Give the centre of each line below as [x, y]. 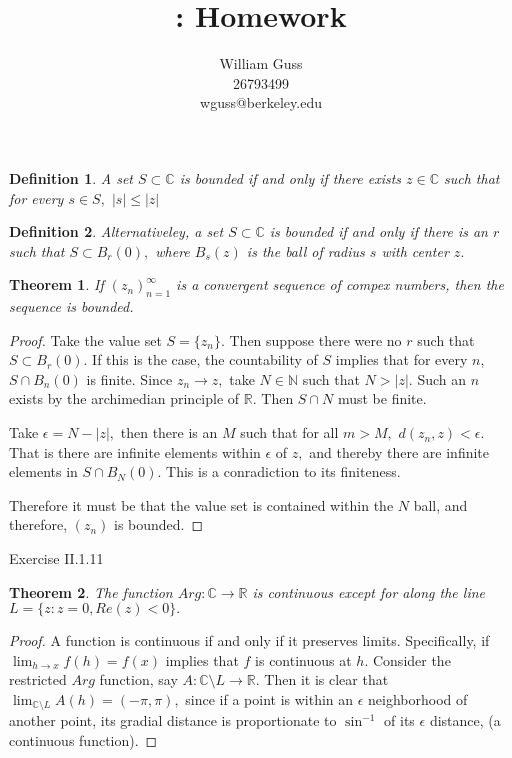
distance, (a [465, 720]
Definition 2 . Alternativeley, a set [116, 231]
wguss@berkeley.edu [261, 102]
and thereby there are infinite [399, 451]
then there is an [169, 432]
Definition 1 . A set [71, 177]
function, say [138, 679]
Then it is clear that [326, 679]
